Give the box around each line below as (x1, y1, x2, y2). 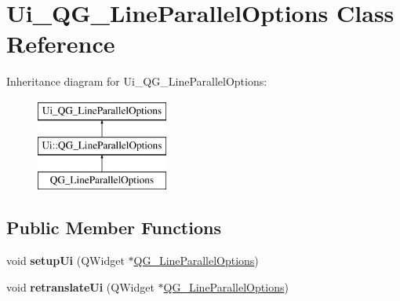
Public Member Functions (6, 215, 221, 240)
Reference (6, 28, 115, 60)
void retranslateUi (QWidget (6, 278, 155, 295)
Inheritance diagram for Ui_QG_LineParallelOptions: (6, 73, 267, 90)
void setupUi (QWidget (6, 252, 125, 269)
